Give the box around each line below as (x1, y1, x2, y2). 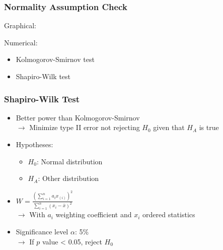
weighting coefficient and (55, 209, 132, 220)
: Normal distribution (36, 156, 103, 166)
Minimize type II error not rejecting (29, 122, 140, 133)
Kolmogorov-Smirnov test (16, 54, 95, 65)
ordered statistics (142, 209, 195, 220)
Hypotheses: (16, 139, 53, 149)
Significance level (16, 226, 68, 237)
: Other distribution (38, 173, 99, 183)
